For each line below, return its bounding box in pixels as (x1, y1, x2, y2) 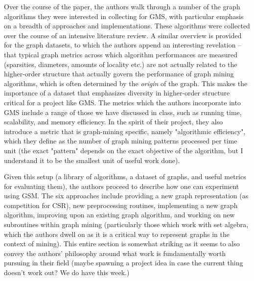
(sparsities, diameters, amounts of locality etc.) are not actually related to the (4, 59, 237, 69)
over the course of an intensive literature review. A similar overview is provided (4, 30, 242, 40)
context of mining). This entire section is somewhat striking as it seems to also (4, 238, 240, 249)
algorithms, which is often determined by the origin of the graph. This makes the (4, 78, 248, 88)
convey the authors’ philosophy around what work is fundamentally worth (4, 248, 226, 258)
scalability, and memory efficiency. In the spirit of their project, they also (4, 117, 223, 127)
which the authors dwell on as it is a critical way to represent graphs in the (4, 229, 230, 239)
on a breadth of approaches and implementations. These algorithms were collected (4, 21, 250, 31)
